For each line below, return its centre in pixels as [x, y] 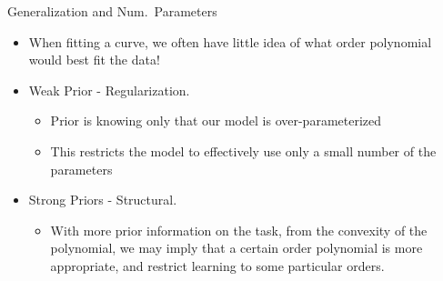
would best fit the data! [94, 60]
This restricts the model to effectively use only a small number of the [243, 151]
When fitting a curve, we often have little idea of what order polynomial [230, 41]
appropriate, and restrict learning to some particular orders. [217, 265]
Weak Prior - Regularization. [109, 90]
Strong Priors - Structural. [103, 200]
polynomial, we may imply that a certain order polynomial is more [237, 248]
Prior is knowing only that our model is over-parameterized [216, 120]
